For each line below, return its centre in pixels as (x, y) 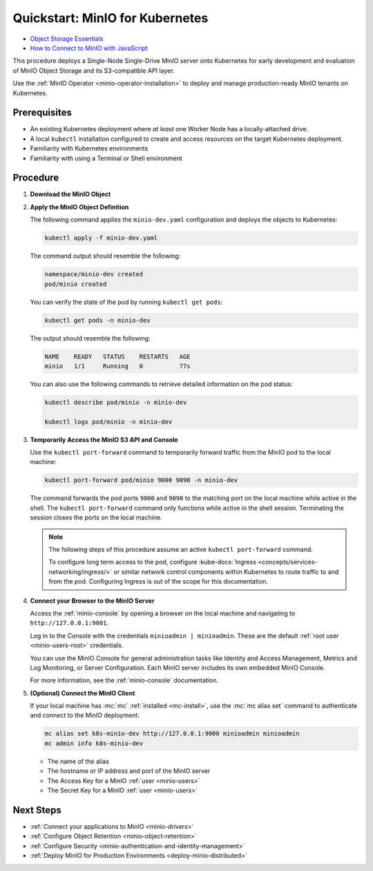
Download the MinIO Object (70, 194)
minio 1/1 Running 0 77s (117, 366)
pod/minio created (76, 284)
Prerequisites (42, 113)
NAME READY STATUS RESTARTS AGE (117, 356)
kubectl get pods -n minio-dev (98, 320)
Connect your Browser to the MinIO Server (92, 600)
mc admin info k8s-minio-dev (94, 743)
